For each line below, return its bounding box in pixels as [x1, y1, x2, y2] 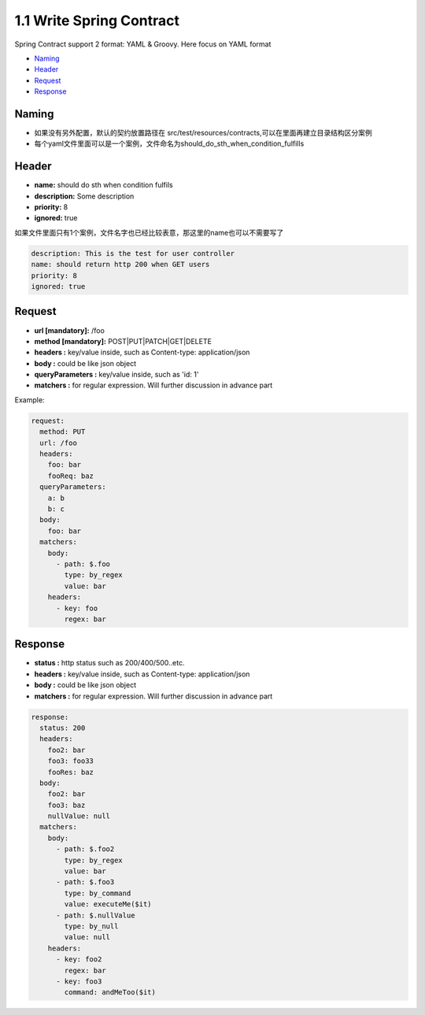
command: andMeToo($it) [64, 988, 157, 997]
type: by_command [64, 888, 131, 898]
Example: [14, 395, 45, 405]
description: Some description [34, 191, 135, 201]
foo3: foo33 [47, 757, 94, 765]
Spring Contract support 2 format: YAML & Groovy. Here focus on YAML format [14, 39, 272, 49]
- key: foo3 [56, 976, 102, 986]
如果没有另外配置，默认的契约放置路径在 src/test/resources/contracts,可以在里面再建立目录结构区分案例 [34, 128, 373, 138]
